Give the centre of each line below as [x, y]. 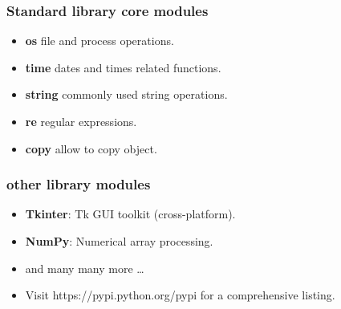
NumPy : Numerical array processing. [119, 241]
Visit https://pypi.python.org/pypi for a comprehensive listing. [180, 295]
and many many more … [85, 268]
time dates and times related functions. [123, 67]
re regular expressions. [81, 121]
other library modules [79, 184]
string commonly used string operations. [126, 94]
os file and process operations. [99, 41]
